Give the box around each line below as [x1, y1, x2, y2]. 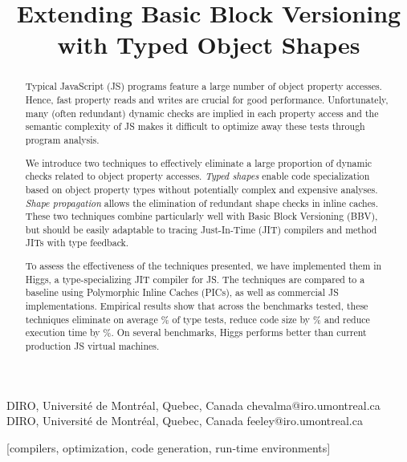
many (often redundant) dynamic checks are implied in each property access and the [25, 106, 379, 120]
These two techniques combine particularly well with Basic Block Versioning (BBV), [25, 209, 378, 223]
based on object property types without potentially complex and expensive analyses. [25, 182, 378, 196]
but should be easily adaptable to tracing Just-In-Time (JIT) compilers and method [25, 222, 377, 236]
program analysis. [25, 132, 100, 146]
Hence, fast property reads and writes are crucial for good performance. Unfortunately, [25, 93, 389, 107]
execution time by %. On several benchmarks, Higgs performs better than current [25, 326, 367, 339]
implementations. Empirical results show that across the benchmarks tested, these [25, 298, 368, 312]
